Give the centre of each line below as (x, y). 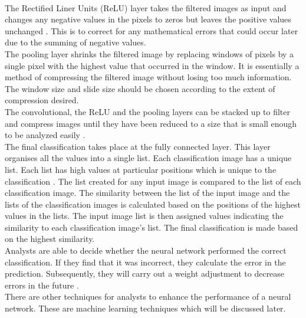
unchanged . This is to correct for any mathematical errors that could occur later (152, 30)
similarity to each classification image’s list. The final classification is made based (152, 227)
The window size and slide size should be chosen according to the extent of (140, 88)
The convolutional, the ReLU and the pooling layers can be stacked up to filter (148, 111)
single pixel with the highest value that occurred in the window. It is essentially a (152, 65)
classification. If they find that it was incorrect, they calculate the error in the (145, 262)
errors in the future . (42, 285)
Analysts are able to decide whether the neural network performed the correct (146, 250)
